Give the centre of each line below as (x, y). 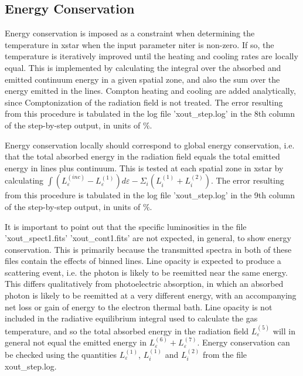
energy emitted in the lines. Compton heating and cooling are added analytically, (150, 91)
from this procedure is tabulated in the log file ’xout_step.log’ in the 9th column (150, 195)
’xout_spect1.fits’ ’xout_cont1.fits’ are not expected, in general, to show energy (148, 238)
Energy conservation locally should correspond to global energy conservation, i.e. (150, 145)
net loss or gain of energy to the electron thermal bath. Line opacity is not (139, 306)
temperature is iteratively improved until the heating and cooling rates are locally (151, 56)
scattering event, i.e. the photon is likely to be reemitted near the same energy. (146, 272)
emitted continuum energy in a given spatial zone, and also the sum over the (142, 79)
